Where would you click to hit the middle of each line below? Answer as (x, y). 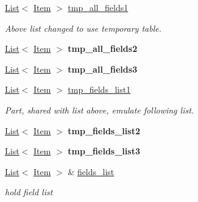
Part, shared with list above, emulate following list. (100, 110)
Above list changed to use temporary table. (83, 28)
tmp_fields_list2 (104, 130)
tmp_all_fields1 (98, 7)
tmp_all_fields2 (103, 49)
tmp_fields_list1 (99, 89)
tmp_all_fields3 (103, 69)
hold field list (29, 192)
